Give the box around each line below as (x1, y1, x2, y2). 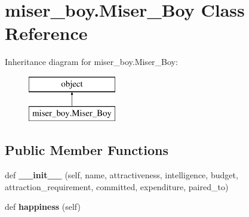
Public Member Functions (5, 141, 168, 159)
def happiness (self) (5, 200, 81, 213)
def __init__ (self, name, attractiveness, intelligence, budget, (5, 169, 238, 181)
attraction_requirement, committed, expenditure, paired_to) (5, 180, 229, 193)
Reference (5, 21, 88, 45)
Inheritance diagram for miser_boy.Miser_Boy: (5, 55, 178, 68)
